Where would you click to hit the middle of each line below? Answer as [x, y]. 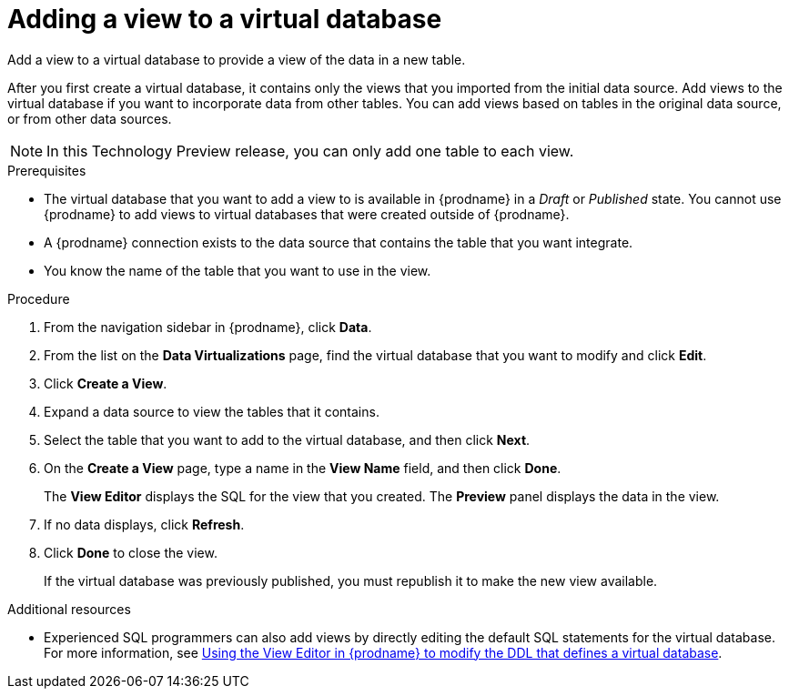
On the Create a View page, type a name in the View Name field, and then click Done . [303, 468]
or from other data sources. [90, 118]
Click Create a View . [106, 383]
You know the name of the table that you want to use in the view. [238, 270]
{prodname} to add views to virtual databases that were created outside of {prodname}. [307, 214]
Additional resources [69, 609]
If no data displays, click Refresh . [144, 524]
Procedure [39, 298]
